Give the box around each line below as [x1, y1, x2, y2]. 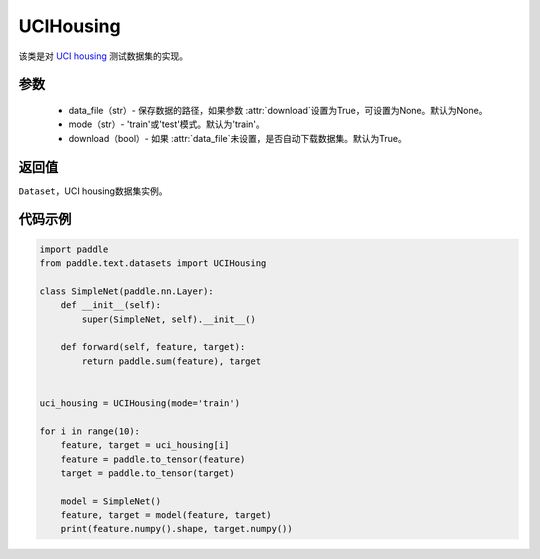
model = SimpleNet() [60, 495, 162, 507]
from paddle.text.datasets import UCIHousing [39, 258, 267, 269]
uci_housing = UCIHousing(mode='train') [39, 397, 240, 409]
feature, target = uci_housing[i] [60, 440, 230, 451]
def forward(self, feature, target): [60, 341, 246, 353]
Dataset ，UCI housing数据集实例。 [18, 185, 168, 197]
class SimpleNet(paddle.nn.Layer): [39, 285, 214, 297]
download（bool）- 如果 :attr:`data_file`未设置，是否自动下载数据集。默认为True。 [68, 132, 407, 144]
